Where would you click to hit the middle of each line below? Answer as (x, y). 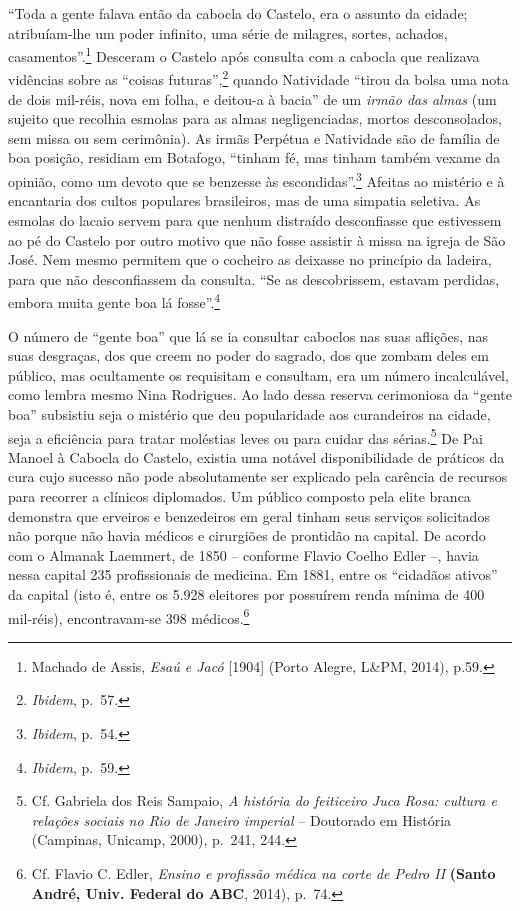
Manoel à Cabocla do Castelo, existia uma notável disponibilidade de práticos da (256, 456)
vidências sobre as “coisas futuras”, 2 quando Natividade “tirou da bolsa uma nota (258, 78)
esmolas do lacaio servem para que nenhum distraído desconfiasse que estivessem (255, 219)
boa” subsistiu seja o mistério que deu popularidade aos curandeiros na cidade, (249, 413)
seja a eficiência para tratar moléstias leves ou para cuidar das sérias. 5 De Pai (245, 436)
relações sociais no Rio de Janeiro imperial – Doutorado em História (241, 819)
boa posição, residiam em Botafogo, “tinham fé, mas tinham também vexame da (254, 157)
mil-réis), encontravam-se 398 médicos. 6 (129, 616)
